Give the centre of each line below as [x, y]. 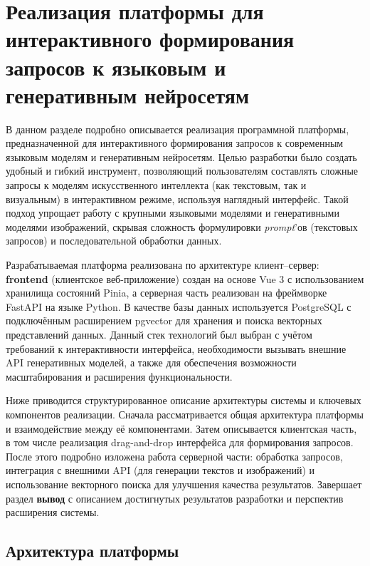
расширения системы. [53, 512]
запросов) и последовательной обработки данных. [114, 241]
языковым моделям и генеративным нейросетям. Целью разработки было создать [181, 156]
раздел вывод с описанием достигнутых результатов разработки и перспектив [175, 498]
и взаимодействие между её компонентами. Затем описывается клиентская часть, [181, 428]
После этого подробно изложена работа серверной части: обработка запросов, [174, 456]
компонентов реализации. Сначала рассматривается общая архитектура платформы [185, 414]
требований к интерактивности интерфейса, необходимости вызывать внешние [176, 348]
